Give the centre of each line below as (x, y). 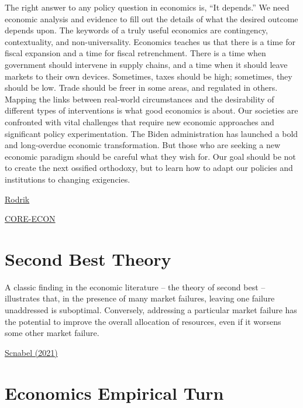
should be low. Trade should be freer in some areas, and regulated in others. (141, 88)
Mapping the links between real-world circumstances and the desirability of (140, 99)
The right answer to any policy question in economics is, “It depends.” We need (147, 7)
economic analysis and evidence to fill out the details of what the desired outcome (151, 18)
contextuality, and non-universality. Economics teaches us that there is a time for (150, 41)
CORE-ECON (30, 219)
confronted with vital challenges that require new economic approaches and (140, 121)
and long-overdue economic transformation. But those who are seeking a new (143, 145)
